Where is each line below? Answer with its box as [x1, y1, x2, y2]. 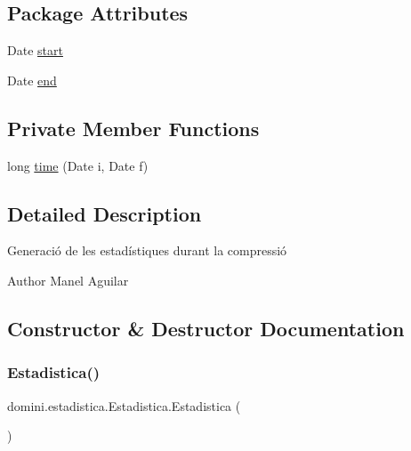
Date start [7, 41, 63, 60]
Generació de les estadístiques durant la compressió [7, 241, 287, 260]
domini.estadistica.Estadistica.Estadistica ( [7, 396, 241, 415]
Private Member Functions [7, 114, 260, 141]
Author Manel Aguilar [7, 270, 129, 289]
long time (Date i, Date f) [7, 156, 149, 174]
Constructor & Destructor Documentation [7, 314, 405, 342]
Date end [7, 70, 57, 89]
